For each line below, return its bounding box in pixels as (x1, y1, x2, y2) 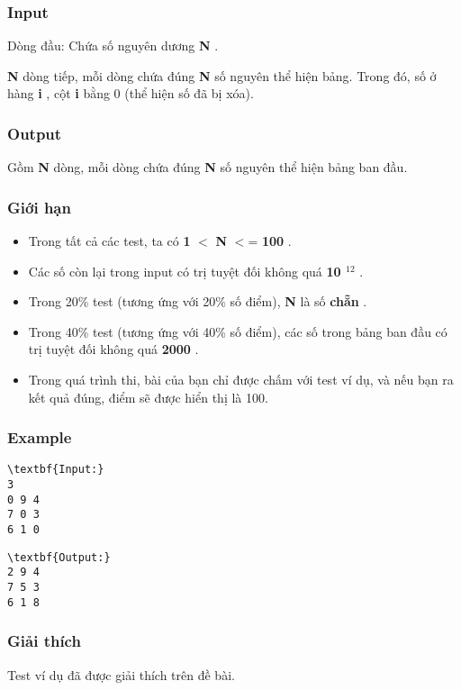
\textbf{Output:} (7, 550, 111, 564)
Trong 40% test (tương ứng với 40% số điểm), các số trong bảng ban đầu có (28, 322, 447, 340)
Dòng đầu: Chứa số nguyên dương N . (7, 36, 219, 55)
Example (7, 426, 72, 449)
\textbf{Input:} (7, 463, 104, 477)
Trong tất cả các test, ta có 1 (28, 232, 191, 250)
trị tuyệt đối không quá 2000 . (28, 340, 199, 359)
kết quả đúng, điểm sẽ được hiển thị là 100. (28, 387, 268, 406)
